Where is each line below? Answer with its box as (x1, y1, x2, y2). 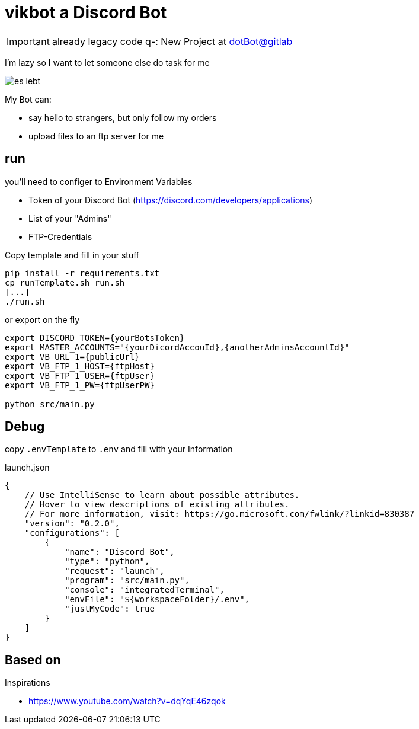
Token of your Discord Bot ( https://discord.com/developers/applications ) (28, 194, 313, 205)
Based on (5, 652, 61, 667)
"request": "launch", (65, 566, 165, 576)
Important (7, 35, 50, 47)
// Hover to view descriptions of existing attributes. (24, 500, 290, 510)
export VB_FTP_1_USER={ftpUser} (5, 370, 155, 381)
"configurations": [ (24, 528, 120, 538)
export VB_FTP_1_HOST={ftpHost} (5, 361, 155, 371)
